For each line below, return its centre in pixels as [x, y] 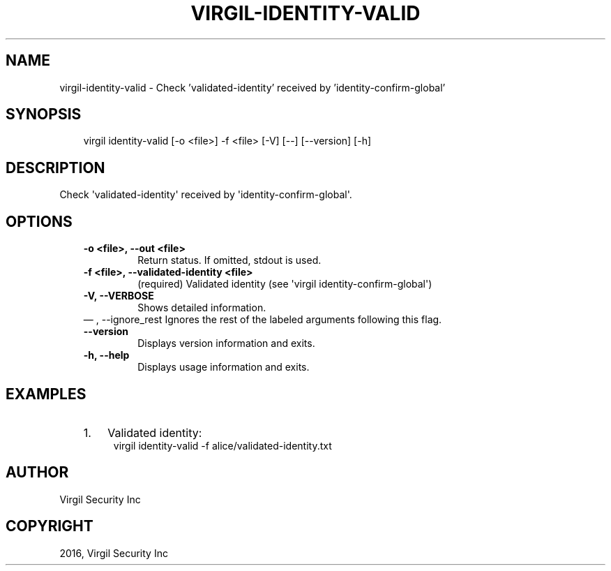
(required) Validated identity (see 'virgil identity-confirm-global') [285, 284]
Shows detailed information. [202, 308]
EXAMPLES [46, 394]
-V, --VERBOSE [119, 296]
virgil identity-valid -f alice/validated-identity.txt [222, 445]
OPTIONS [39, 221]
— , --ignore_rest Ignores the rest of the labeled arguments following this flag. [263, 320]
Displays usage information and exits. [224, 367]
